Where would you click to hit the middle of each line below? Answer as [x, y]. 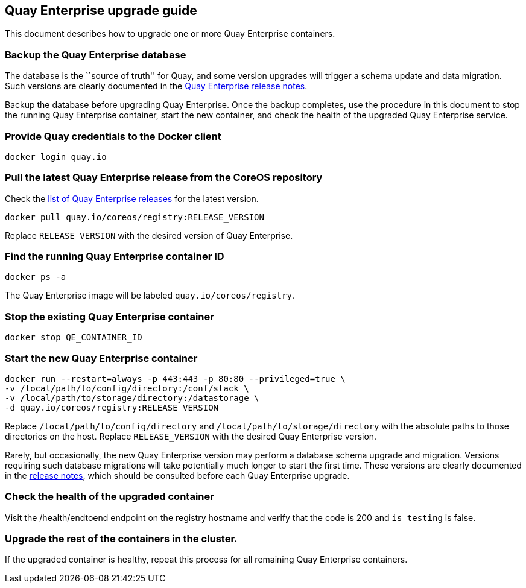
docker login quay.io [56, 156]
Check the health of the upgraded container [109, 497]
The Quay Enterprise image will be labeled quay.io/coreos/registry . [150, 296]
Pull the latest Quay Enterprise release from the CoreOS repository [164, 178]
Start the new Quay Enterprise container [101, 358]
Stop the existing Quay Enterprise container [109, 316]
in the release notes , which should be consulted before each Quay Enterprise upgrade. [177, 475]
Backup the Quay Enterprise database [96, 55]
